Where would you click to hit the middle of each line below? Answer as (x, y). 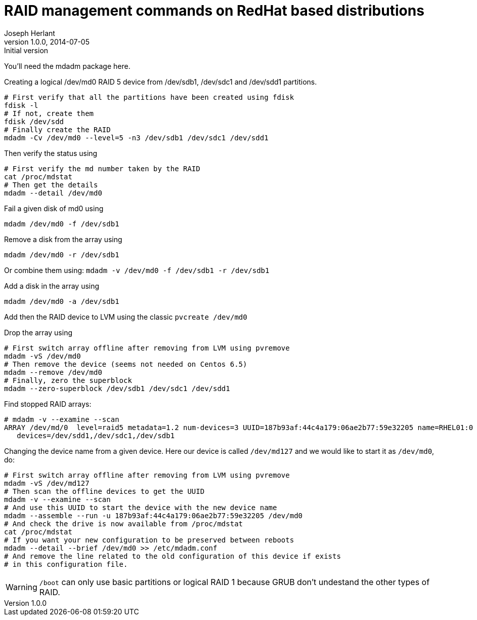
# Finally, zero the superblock (68, 380)
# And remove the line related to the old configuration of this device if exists (172, 556)
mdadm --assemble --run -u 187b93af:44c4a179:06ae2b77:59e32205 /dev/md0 (154, 515)
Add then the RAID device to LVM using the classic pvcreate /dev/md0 (126, 317)
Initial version (26, 50)
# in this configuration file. (66, 564)
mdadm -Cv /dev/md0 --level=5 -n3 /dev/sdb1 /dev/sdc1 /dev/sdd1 (136, 138)
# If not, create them (49, 113)
